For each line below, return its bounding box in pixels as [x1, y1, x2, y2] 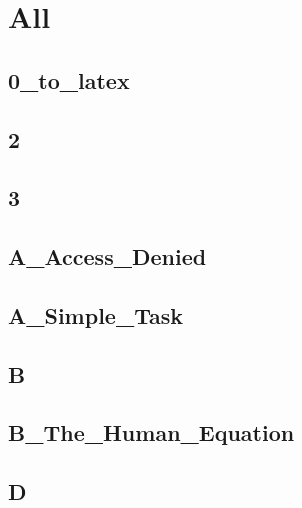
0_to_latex [8, 64, 130, 95]
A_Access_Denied [8, 241, 207, 272]
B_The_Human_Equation [8, 417, 295, 448]
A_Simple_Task [8, 299, 183, 330]
